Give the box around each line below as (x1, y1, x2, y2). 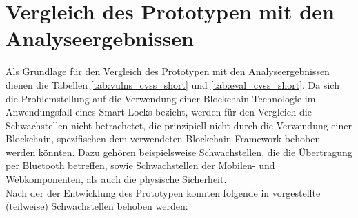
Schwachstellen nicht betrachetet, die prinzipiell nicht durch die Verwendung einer (6, 118, 352, 132)
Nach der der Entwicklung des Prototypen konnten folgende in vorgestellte (6, 185, 321, 199)
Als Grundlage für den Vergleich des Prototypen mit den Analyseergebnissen (6, 64, 330, 78)
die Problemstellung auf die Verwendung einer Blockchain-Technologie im (6, 91, 316, 105)
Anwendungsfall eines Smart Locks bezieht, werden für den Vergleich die (6, 105, 312, 119)
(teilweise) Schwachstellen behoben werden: (6, 199, 188, 213)
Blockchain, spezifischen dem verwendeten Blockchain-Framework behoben (6, 131, 321, 146)
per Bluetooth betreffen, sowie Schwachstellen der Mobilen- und (6, 158, 275, 173)
